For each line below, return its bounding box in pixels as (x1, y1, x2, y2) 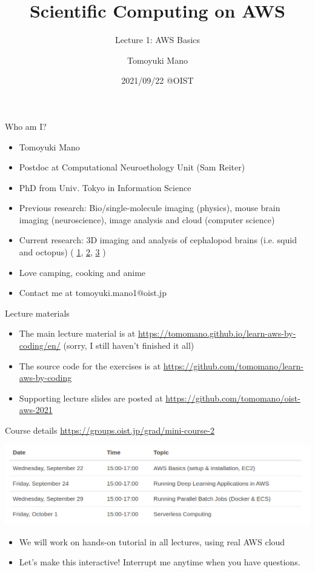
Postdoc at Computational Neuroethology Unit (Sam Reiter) (19, 161, 245, 173)
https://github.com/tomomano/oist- (165, 391, 300, 404)
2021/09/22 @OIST (121, 74, 194, 87)
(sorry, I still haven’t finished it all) (63, 339, 194, 352)
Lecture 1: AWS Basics (114, 33, 201, 46)
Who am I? (5, 119, 47, 132)
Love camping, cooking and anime (19, 266, 146, 278)
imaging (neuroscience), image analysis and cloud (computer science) (19, 213, 275, 226)
